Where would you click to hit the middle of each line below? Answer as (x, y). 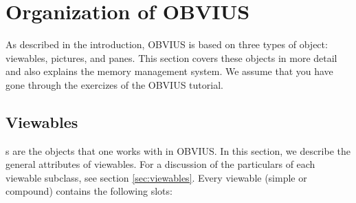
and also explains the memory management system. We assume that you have (169, 71)
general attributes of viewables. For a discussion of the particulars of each (160, 164)
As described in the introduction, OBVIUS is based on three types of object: (167, 44)
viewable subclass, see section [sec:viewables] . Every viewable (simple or (156, 177)
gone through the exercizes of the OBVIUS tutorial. (114, 84)
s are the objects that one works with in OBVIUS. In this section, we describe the (178, 150)
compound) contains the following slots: (89, 191)
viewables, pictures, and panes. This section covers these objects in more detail (171, 57)
